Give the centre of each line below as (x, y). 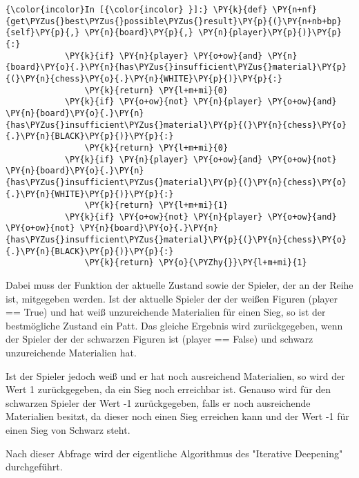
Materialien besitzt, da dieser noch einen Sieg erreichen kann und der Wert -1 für (177, 416)
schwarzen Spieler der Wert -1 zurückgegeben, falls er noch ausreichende (158, 402)
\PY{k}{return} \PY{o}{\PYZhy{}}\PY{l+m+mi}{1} (196, 263)
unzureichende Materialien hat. (71, 353)
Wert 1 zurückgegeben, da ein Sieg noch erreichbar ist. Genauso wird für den (168, 389)
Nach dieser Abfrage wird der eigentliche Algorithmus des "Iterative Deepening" (174, 453)
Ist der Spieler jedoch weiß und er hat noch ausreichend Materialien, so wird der (175, 375)
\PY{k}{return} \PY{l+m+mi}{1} (156, 205)
